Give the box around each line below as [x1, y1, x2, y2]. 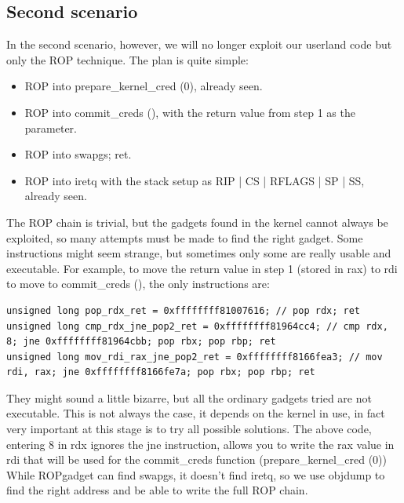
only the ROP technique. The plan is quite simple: [6, 51, 249, 67]
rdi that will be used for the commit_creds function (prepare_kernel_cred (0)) [6, 451, 388, 468]
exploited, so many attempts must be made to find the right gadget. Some [6, 229, 363, 246]
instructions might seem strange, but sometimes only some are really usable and [6, 245, 391, 261]
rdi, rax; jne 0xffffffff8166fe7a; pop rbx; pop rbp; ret [6, 366, 315, 378]
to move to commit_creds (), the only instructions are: [6, 275, 270, 292]
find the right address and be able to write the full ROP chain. [6, 482, 308, 498]
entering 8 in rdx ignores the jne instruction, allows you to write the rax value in [6, 436, 395, 452]
